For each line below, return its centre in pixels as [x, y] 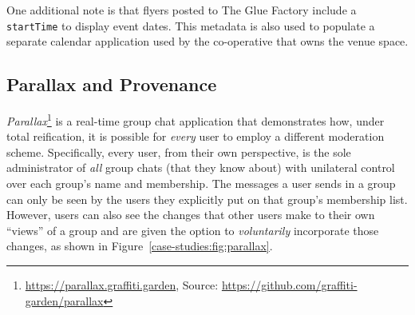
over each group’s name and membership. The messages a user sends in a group [201, 183]
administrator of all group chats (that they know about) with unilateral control [201, 167]
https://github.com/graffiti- [289, 285]
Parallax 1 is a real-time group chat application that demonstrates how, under [196, 120]
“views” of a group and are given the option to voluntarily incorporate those [193, 230]
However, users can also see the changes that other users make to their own [191, 215]
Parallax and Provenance [112, 84]
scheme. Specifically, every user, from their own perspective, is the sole [179, 152]
